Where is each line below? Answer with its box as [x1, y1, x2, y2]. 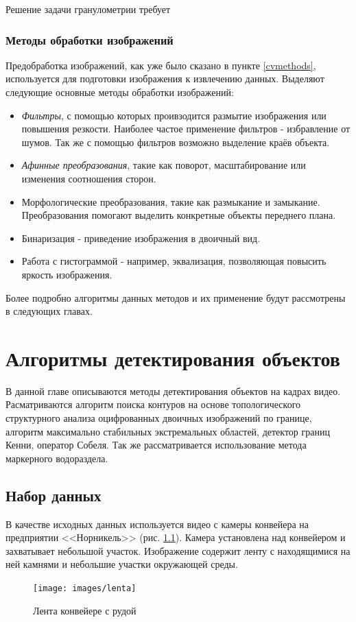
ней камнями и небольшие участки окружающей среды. [5, 557, 238, 571]
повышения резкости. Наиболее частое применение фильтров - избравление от [21, 121, 351, 136]
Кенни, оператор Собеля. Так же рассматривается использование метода [5, 438, 307, 452]
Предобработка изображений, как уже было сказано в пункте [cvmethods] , [5, 58, 316, 72]
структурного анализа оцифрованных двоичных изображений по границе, [5, 411, 312, 425]
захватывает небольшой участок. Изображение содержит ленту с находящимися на [5, 543, 351, 558]
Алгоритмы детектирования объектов [5, 344, 340, 372]
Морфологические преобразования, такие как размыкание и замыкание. [21, 194, 320, 208]
